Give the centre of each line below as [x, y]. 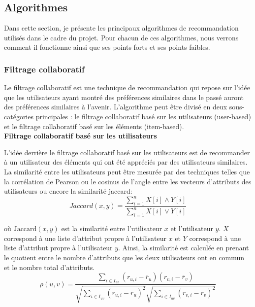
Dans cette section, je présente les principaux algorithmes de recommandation [121, 28]
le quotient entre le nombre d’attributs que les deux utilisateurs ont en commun [124, 257]
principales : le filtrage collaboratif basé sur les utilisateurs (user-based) [143, 116]
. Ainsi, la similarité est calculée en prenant [184, 248]
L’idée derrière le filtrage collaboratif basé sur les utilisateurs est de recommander [127, 152]
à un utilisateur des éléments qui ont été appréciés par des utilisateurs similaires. [126, 162]
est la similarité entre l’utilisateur [112, 228]
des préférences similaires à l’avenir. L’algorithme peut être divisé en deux [116, 107]
